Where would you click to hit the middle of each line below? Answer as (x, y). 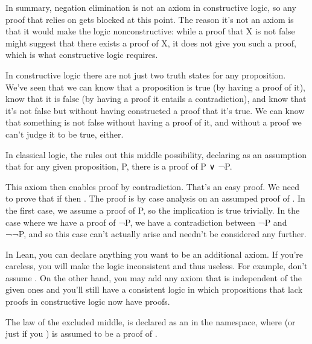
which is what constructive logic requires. (82, 55)
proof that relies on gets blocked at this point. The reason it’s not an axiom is (150, 19)
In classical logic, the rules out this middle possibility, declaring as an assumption (156, 154)
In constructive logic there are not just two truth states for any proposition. (146, 75)
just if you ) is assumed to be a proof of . (81, 333)
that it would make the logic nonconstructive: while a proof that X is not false (150, 31)
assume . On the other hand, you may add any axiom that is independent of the (154, 277)
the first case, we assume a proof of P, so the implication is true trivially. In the (153, 210)
